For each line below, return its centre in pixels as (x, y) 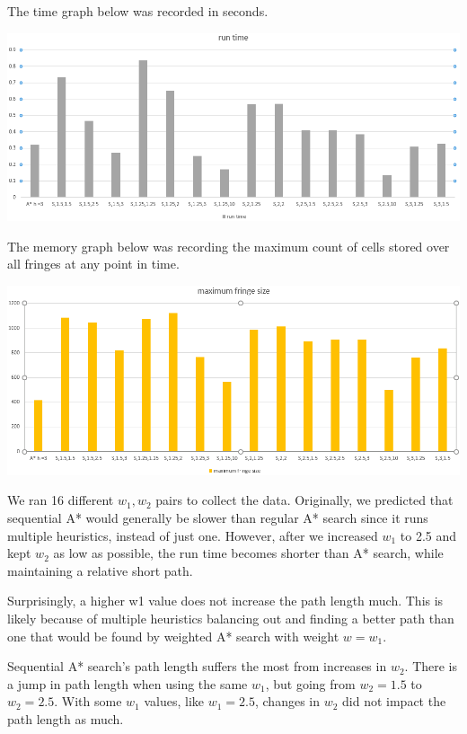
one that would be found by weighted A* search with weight (173, 636)
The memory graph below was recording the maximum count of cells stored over (229, 246)
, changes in (287, 701)
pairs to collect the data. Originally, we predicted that (304, 500)
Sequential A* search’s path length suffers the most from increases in (197, 666)
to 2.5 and (428, 535)
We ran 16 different (61, 500)
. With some (88, 701)
